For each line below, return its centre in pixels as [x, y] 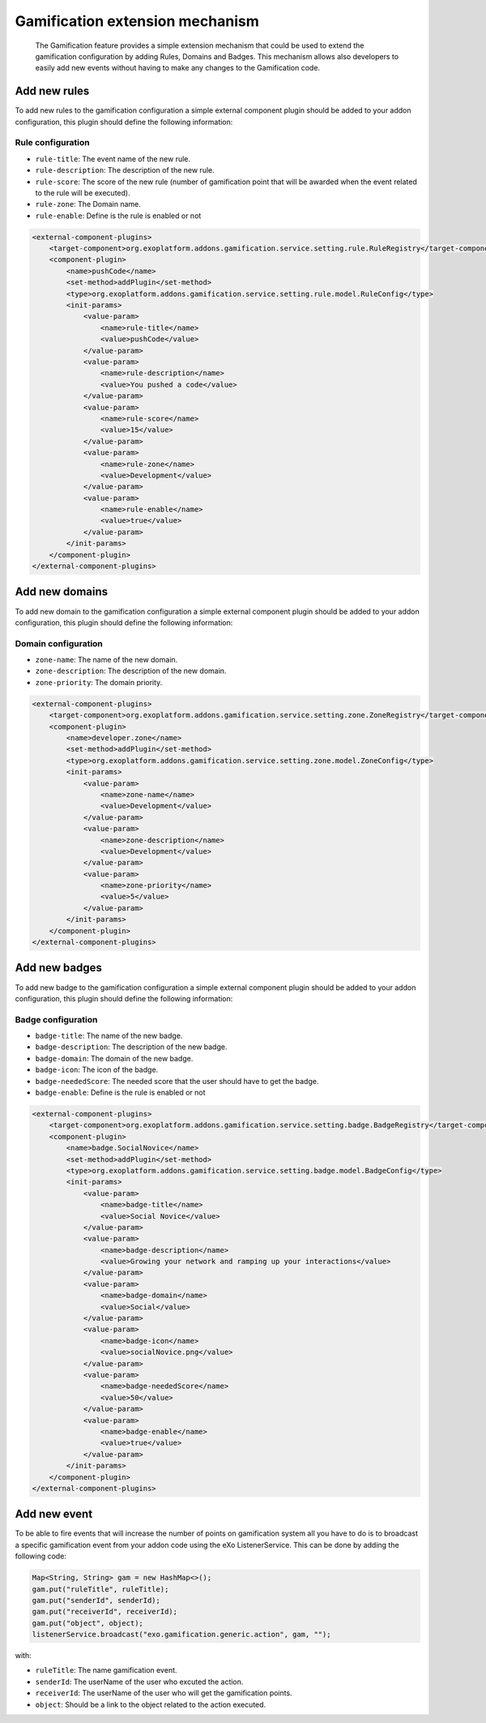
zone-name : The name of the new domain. [107, 660]
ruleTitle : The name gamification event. [106, 1670]
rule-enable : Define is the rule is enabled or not [118, 216]
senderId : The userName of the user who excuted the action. [139, 1682]
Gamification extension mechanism [137, 21]
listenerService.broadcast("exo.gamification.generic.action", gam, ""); [181, 1635]
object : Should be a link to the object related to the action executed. [151, 1704]
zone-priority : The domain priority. [99, 682]
